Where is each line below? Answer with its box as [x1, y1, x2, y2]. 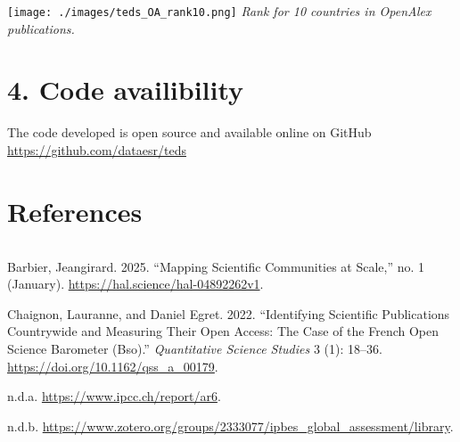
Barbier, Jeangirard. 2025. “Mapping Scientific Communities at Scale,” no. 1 [7, 257, 425, 275]
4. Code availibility [7, 71, 244, 108]
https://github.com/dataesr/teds [7, 140, 186, 159]
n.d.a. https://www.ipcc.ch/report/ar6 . [7, 387, 221, 405]
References [7, 192, 143, 229]
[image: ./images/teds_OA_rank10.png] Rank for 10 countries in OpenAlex [7, 2, 431, 20]
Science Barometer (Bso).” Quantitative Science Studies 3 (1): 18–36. [7, 340, 382, 358]
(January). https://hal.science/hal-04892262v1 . [7, 274, 264, 293]
